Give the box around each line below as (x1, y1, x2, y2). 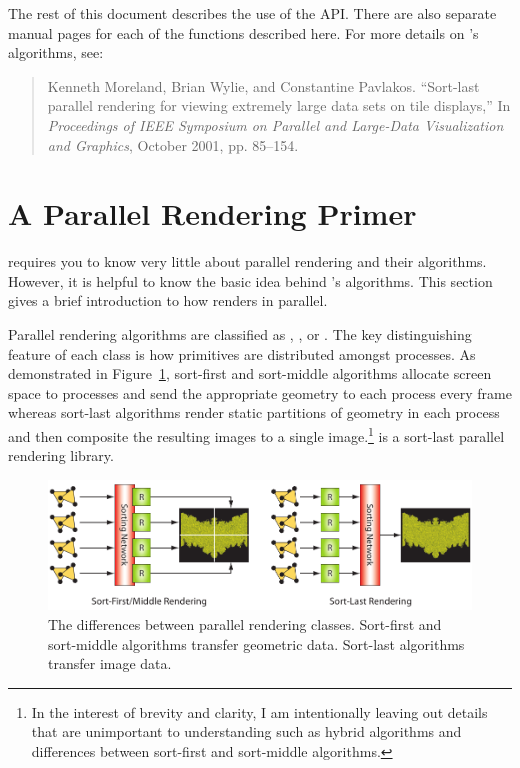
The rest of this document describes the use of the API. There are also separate (8, 3, 497, 23)
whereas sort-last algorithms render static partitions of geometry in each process (8, 402, 500, 423)
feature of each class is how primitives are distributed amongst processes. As (8, 343, 476, 364)
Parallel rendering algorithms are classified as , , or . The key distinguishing (8, 324, 472, 345)
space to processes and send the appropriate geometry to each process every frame (8, 382, 512, 403)
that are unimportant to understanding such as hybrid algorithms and (31, 721, 462, 742)
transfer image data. (48, 653, 172, 674)
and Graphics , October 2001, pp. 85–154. (47, 134, 299, 155)
